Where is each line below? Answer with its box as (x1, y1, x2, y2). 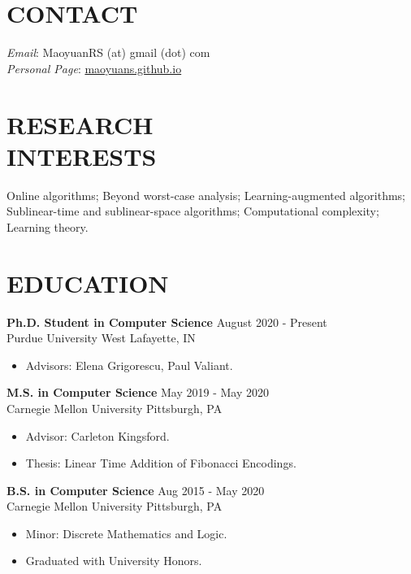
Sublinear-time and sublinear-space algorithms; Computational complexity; (6, 202, 379, 220)
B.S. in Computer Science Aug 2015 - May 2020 (6, 481, 265, 498)
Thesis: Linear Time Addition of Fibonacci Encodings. (25, 454, 296, 472)
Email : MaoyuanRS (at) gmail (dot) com (6, 44, 210, 61)
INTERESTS (6, 139, 157, 172)
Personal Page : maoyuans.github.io (6, 59, 182, 76)
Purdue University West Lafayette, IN (6, 329, 196, 346)
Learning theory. (6, 218, 89, 235)
